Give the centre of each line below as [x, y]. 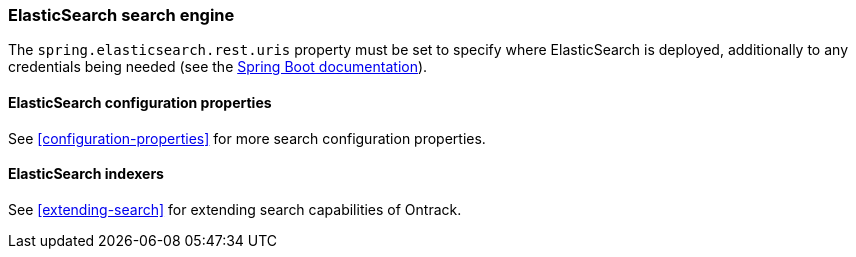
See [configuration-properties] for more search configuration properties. [247, 138]
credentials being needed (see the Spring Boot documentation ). [218, 67]
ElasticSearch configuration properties [140, 102]
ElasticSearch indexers [86, 174]
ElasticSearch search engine [121, 15]
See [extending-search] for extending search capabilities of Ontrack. [235, 209]
